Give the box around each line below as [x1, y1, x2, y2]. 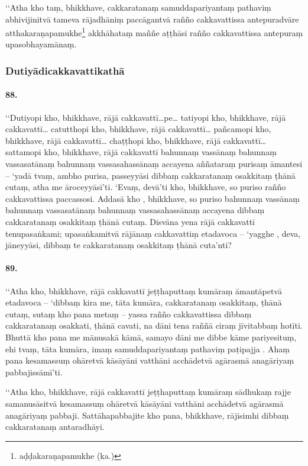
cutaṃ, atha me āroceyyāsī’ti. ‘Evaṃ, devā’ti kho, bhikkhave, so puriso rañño [5, 181, 286, 193]
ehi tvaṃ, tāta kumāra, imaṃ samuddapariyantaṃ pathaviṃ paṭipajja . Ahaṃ [5, 342, 290, 355]
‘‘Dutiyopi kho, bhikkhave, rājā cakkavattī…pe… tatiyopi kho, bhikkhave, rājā [5, 111, 286, 123]
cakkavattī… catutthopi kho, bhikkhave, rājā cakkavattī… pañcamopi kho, [5, 123, 271, 135]
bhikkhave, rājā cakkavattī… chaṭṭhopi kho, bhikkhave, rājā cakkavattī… [5, 134, 267, 146]
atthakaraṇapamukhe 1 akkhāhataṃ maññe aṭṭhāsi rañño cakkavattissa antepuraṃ [5, 25, 303, 38]
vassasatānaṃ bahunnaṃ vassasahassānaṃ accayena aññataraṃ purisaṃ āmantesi [5, 158, 303, 170]
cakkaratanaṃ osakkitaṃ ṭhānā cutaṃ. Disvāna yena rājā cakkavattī [5, 216, 255, 228]
